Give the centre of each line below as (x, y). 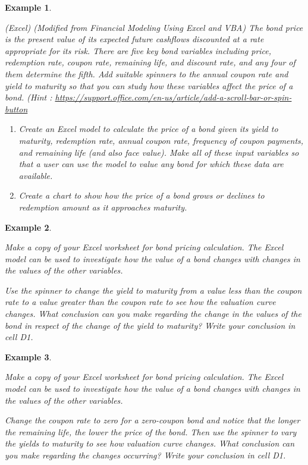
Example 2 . (28, 227)
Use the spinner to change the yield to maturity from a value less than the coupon (153, 290)
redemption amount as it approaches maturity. (103, 207)
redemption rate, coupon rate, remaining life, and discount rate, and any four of (150, 62)
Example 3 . (28, 356)
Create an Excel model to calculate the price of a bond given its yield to (148, 129)
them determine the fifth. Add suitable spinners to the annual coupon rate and (147, 73)
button (16, 109)
